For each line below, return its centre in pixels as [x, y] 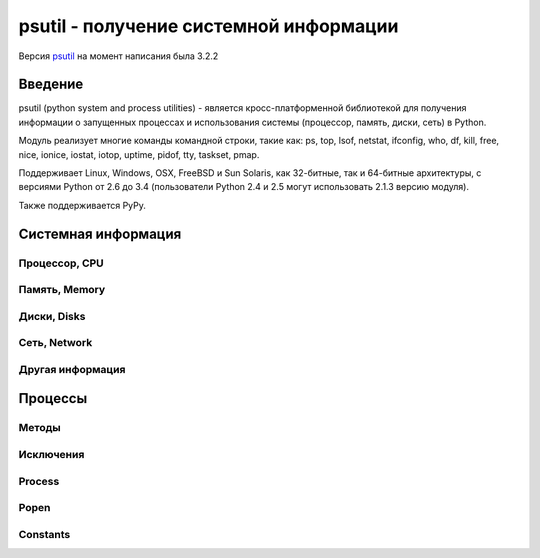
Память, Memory [62, 290]
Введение [51, 84]
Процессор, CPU [61, 263]
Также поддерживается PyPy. [82, 205]
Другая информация [72, 369]
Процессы [53, 398]
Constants [44, 534]
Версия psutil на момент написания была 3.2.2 [118, 56]
